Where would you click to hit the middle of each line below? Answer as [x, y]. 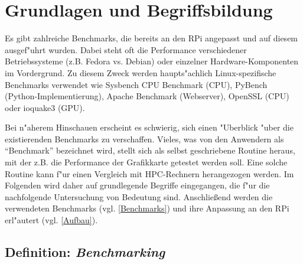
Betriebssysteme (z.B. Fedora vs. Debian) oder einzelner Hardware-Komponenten [152, 61]
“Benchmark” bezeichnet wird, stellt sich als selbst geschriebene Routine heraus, [150, 150]
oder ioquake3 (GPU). [45, 107]
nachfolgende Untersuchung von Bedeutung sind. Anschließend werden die [139, 196]
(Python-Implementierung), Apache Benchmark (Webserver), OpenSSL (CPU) [147, 96]
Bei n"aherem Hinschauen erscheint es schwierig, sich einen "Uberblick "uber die [149, 127]
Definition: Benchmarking [85, 252]
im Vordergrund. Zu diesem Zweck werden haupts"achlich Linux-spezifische [141, 72]
